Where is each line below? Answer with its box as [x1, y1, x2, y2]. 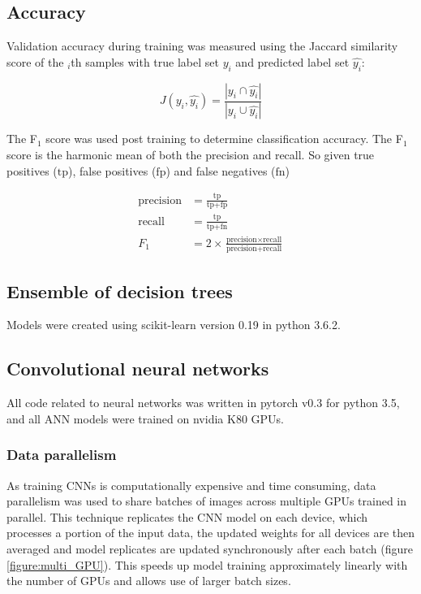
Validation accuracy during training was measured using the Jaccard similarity [6, 37, 398, 54]
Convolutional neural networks [6, 356, 269, 381]
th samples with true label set [71, 53, 219, 70]
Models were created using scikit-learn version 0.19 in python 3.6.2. [6, 316, 341, 333]
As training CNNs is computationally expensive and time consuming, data [6, 476, 376, 493]
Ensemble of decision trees [6, 278, 233, 303]
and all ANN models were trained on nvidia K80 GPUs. [6, 410, 284, 427]
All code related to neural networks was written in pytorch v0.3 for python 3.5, [6, 394, 400, 411]
